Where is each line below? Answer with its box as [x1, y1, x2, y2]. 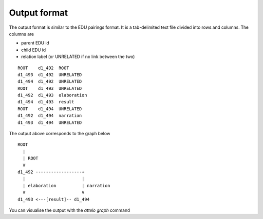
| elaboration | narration [22, 183, 111, 188]
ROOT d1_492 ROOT [18, 65, 69, 71]
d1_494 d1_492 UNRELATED [18, 79, 82, 84]
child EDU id [21, 47, 46, 53]
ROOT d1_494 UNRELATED [18, 106, 82, 112]
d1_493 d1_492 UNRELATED [18, 72, 82, 78]
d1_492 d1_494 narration [18, 113, 82, 119]
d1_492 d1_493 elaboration [18, 93, 87, 98]
